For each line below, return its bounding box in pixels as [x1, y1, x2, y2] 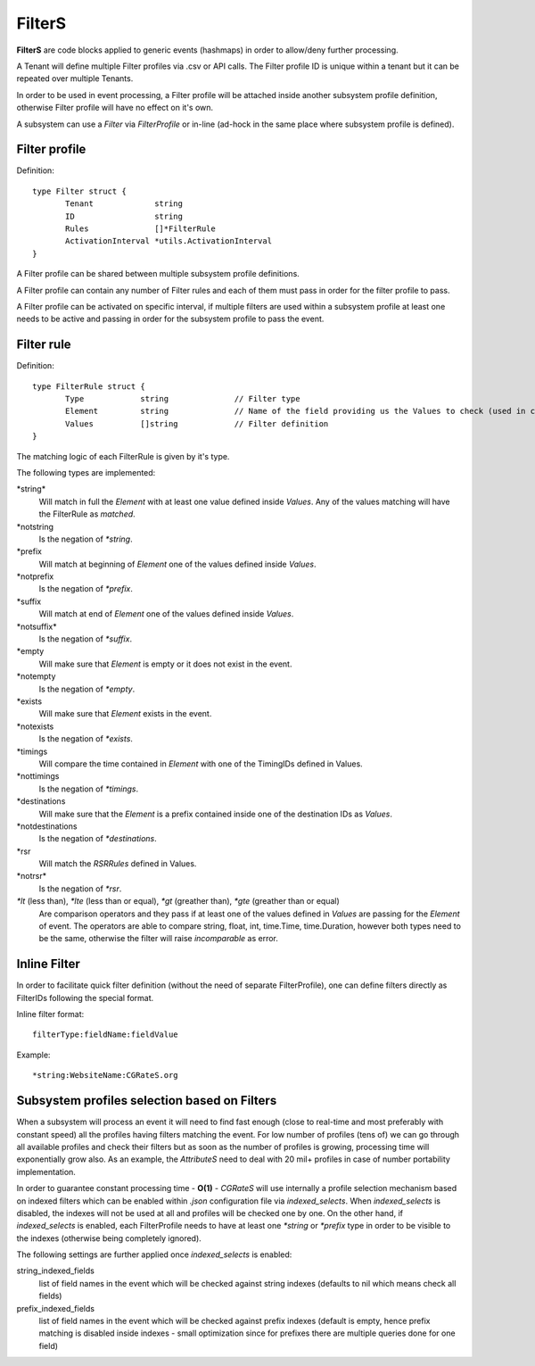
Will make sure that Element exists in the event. [38, 708, 212, 719]
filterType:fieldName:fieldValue [32, 1030, 178, 1039]
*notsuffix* [16, 621, 57, 632]
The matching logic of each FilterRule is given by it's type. [16, 451, 230, 461]
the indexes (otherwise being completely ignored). [16, 1232, 202, 1244]
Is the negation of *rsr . [38, 883, 122, 894]
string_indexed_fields [16, 1265, 95, 1276]
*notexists [16, 721, 54, 732]
